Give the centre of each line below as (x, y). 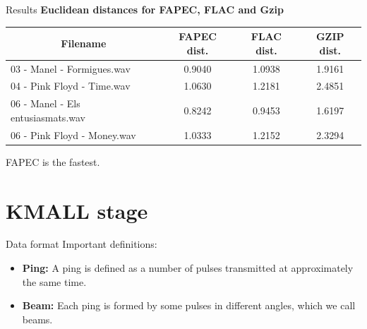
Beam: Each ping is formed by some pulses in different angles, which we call (189, 305)
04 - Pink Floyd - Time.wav (71, 86)
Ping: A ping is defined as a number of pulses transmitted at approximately (188, 268)
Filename (84, 43)
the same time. (54, 281)
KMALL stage (77, 210)
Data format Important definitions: (82, 244)
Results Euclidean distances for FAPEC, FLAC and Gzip (145, 9)
